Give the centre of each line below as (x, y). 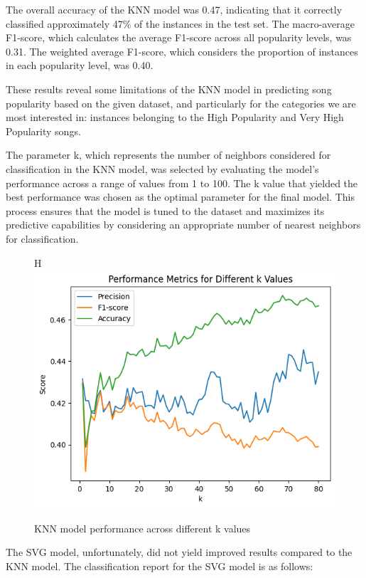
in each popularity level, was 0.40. (80, 65)
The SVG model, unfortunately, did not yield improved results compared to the (179, 552)
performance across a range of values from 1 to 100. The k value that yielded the (182, 183)
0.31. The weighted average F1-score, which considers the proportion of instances (182, 51)
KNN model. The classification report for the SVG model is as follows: (160, 566)
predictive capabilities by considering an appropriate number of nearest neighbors (183, 225)
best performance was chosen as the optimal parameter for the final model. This (180, 197)
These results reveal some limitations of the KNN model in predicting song (169, 89)
